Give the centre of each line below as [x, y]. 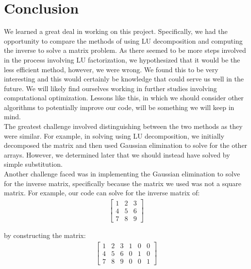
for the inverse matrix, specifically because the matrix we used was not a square [123, 183]
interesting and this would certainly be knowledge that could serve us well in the [124, 79]
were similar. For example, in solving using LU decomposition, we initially [114, 135]
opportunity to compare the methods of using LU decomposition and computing [123, 40]
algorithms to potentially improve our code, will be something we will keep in [119, 107]
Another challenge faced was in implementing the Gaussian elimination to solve [122, 174]
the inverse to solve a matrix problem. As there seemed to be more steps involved [125, 50]
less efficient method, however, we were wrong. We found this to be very [111, 69]
